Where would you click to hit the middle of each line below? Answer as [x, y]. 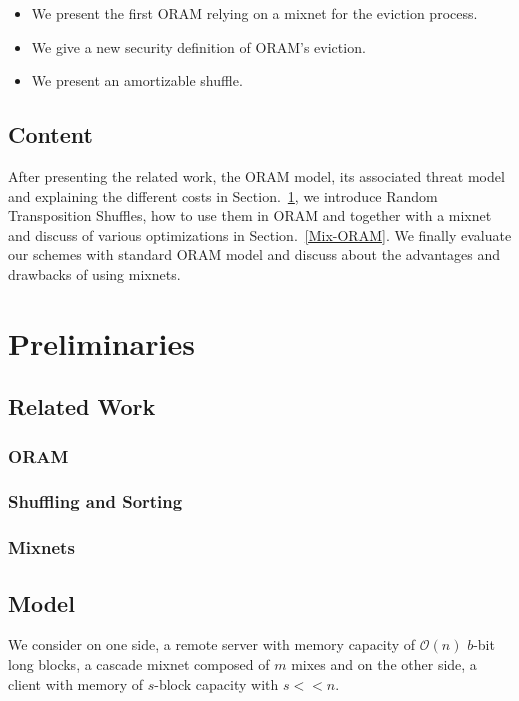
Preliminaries [101, 342]
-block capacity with [216, 683]
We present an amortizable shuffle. [137, 80]
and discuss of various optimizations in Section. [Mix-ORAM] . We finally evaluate [260, 234]
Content [50, 134]
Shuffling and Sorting [95, 501]
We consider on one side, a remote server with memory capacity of [212, 644]
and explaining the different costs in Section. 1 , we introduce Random [223, 195]
